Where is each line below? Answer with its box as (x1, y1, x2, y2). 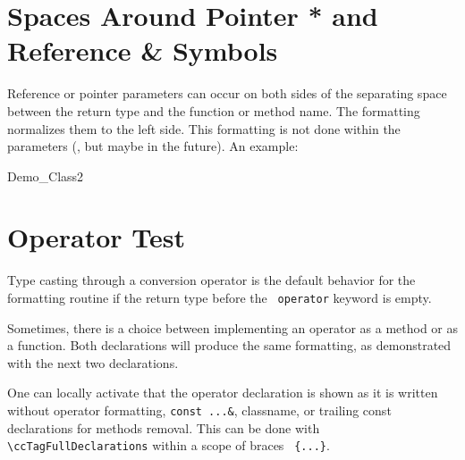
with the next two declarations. (7, 353, 179, 372)
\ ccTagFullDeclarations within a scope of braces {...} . (7, 436, 330, 455)
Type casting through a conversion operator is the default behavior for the (7, 271, 416, 289)
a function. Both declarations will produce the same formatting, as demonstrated (7, 336, 452, 355)
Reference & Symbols (7, 32, 278, 69)
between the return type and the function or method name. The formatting (7, 101, 420, 120)
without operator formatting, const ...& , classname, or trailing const (7, 401, 392, 420)
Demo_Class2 (7, 166, 84, 185)
